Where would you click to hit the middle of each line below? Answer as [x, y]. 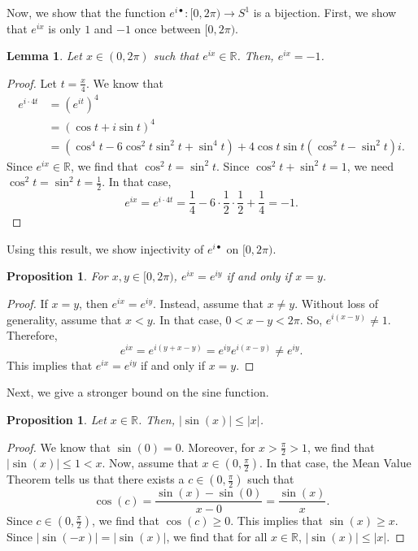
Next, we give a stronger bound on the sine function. [138, 392]
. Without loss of [337, 303]
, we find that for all [217, 536]
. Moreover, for [218, 447]
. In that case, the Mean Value [335, 463]
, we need [370, 165]
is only [65, 28]
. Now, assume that [150, 463]
